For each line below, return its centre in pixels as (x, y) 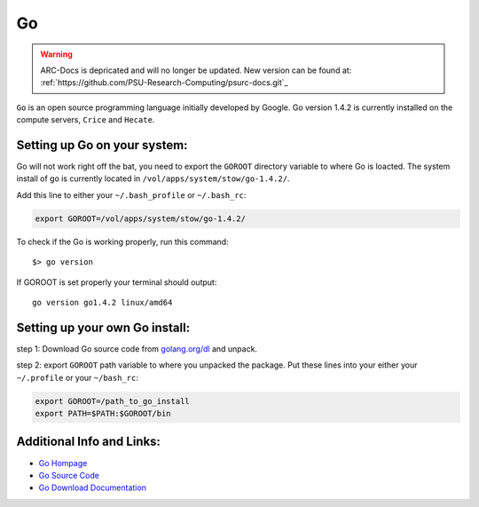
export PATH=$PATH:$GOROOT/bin (103, 413)
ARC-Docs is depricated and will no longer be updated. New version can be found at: (196, 70)
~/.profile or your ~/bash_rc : (78, 377)
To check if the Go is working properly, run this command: (123, 242)
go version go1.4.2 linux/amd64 (102, 302)
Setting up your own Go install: (103, 327)
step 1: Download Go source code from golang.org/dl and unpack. (137, 349)
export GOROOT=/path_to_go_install (112, 401)
